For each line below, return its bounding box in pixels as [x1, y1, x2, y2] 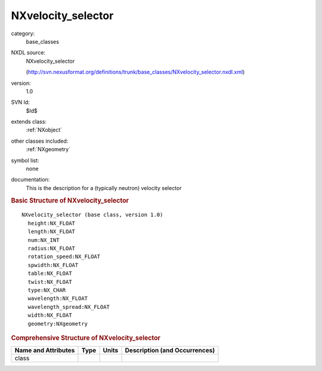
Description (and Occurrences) [125, 347, 215, 355]
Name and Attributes [14, 347, 75, 355]
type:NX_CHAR [27, 287, 66, 293]
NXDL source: [11, 49, 46, 56]
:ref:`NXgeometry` [26, 146, 71, 153]
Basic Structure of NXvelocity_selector [11, 196, 129, 204]
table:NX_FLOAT [27, 270, 72, 277]
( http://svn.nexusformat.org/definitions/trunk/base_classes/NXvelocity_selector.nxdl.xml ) [26, 69, 245, 76]
